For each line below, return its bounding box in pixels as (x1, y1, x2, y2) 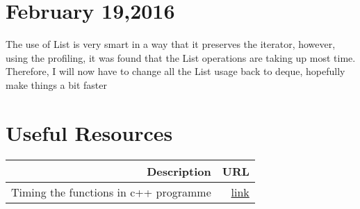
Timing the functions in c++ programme (11, 183, 211, 200)
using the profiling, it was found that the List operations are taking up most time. (6, 50, 356, 65)
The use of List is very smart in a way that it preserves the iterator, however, (6, 37, 336, 51)
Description (147, 162, 211, 179)
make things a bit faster (6, 77, 108, 92)
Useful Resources (6, 118, 173, 147)
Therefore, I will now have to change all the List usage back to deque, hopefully (6, 64, 345, 78)
